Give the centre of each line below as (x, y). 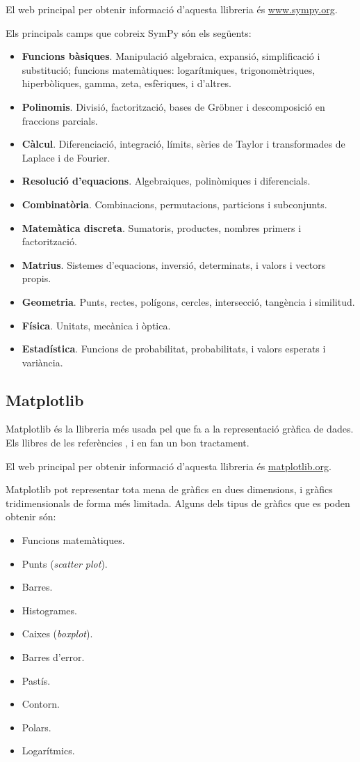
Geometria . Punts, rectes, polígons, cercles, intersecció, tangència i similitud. (188, 301)
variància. (42, 362)
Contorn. (41, 704)
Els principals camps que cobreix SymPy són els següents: (129, 32)
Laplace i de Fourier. (66, 157)
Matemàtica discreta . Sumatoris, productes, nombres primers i (162, 227)
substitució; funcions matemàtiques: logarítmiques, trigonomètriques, (169, 69)
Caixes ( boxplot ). (57, 633)
